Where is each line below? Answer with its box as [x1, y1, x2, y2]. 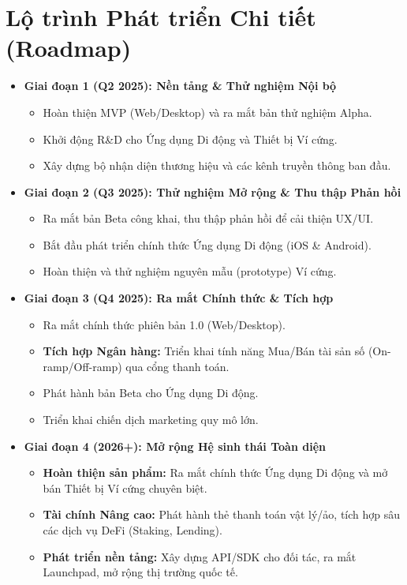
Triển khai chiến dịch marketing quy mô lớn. [43, 411, 259, 428]
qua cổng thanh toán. [125, 358, 230, 374]
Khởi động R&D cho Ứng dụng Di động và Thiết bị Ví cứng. [43, 130, 338, 147]
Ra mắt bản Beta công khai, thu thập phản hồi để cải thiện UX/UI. [43, 210, 374, 227]
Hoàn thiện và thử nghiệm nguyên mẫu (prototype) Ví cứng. [43, 263, 337, 279]
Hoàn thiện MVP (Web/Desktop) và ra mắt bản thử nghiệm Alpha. [43, 103, 372, 120]
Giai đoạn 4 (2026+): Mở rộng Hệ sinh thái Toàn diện [24, 437, 326, 454]
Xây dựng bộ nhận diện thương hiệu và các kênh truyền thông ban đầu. [43, 157, 391, 174]
